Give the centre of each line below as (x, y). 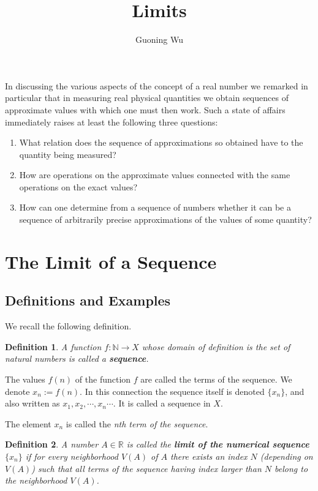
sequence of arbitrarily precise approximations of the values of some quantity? (165, 219)
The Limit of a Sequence (111, 261)
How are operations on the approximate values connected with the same (155, 175)
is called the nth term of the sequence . (137, 423)
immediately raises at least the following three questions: (112, 122)
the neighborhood (36, 480)
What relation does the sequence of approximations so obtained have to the (161, 142)
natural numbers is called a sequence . (77, 358)
